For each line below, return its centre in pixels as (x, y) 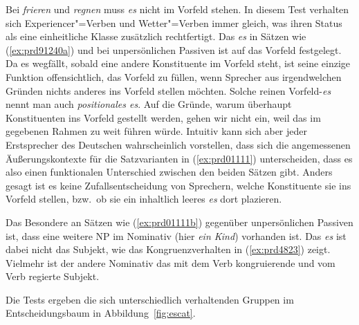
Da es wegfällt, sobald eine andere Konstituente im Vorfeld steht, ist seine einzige (178, 63)
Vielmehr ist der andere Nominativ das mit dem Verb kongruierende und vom (171, 262)
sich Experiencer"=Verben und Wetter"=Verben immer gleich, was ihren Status (174, 22)
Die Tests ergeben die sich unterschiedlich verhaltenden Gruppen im (150, 299)
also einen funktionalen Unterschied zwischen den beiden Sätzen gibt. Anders (169, 172)
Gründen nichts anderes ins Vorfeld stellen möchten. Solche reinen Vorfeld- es (168, 90)
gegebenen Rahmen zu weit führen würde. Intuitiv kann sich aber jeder (157, 131)
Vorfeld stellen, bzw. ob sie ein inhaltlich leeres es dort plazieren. (144, 199)
